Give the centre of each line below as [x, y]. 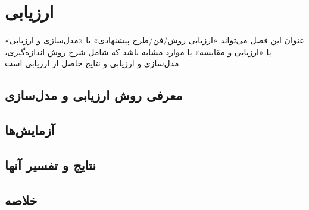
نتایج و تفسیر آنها [51, 165]
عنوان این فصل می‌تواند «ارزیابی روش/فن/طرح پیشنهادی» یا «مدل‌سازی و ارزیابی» [155, 40]
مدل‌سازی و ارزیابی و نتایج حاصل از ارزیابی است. [93, 63]
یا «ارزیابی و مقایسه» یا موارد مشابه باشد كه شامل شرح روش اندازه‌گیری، [138, 51]
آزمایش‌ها [30, 130]
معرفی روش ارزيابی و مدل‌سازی [94, 95]
